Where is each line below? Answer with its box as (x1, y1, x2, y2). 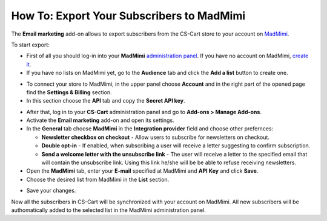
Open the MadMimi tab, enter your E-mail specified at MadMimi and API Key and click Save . (26, 167, 259, 175)
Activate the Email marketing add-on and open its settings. (26, 117, 175, 124)
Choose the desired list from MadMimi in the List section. (26, 176, 170, 183)
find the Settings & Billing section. (26, 88, 112, 96)
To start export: (11, 41, 50, 48)
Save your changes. (26, 187, 76, 194)
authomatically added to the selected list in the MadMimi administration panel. (11, 206, 206, 214)
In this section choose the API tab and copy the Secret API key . (26, 97, 185, 104)
